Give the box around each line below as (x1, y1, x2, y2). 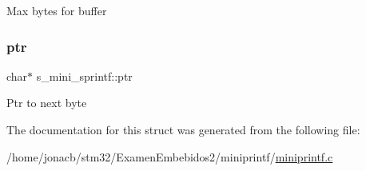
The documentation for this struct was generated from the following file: (6, 121, 360, 137)
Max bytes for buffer (6, 2, 107, 18)
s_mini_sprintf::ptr (36, 67, 133, 84)
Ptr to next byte (6, 94, 87, 111)
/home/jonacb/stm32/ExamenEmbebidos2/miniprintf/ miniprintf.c (6, 148, 333, 165)
